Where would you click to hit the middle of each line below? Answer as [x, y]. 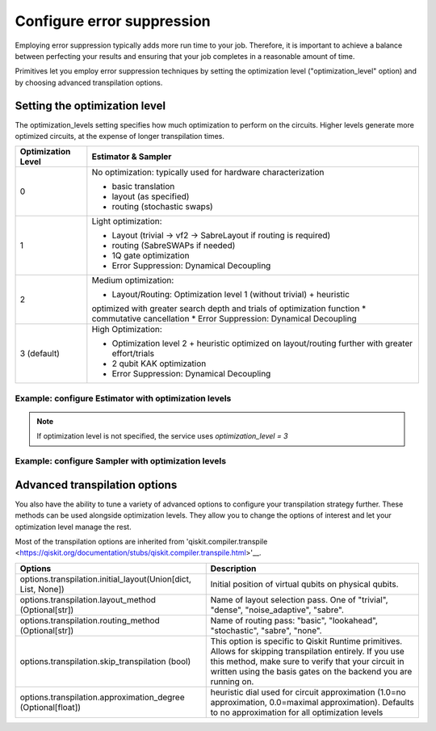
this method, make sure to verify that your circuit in [307, 661]
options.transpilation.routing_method [90, 620]
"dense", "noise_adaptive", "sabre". [277, 610]
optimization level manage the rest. [73, 527]
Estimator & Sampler [132, 157]
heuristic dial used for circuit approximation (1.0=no [308, 692]
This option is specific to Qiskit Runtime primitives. [306, 641]
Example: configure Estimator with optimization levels [123, 398]
